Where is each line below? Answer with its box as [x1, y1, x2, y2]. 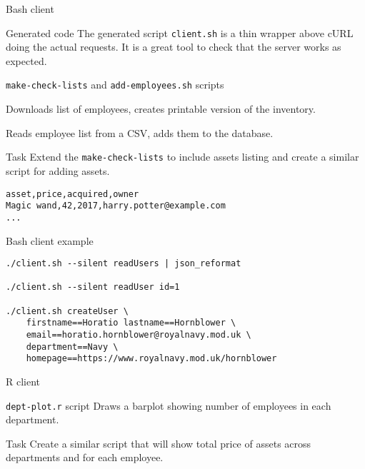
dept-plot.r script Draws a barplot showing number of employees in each [6, 398, 331, 413]
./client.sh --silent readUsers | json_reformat [6, 258, 241, 269]
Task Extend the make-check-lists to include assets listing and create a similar [6, 149, 359, 164]
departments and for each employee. [6, 450, 164, 465]
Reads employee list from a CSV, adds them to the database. [6, 125, 274, 140]
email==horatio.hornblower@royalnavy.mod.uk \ [26, 330, 251, 341]
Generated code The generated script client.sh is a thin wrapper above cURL [6, 25, 354, 40]
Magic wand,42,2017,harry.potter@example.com [6, 201, 226, 211]
